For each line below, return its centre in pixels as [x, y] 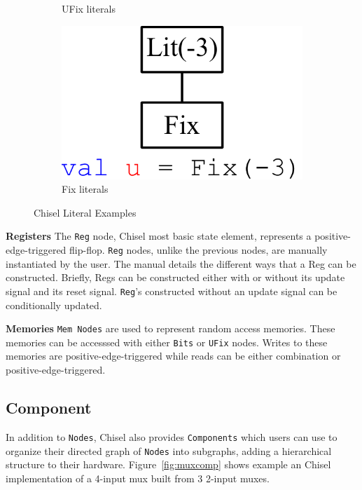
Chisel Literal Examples [85, 212]
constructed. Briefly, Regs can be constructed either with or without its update [175, 277]
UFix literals [89, 8]
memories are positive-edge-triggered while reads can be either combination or [173, 356]
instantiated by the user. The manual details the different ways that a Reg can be [181, 263]
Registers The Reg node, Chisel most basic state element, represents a [159, 236]
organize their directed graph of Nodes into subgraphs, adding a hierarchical [169, 450]
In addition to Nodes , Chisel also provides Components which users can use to [172, 436]
